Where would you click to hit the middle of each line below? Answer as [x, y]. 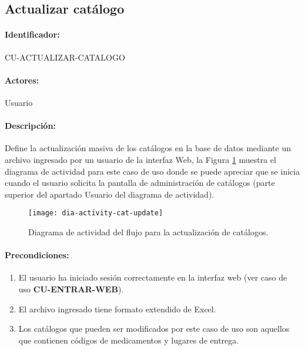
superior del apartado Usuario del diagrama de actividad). [110, 194]
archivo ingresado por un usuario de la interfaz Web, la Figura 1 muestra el [140, 159]
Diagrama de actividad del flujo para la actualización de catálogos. [148, 231]
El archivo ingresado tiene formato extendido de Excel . [117, 309]
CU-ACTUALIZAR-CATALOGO [65, 57]
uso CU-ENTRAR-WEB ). [71, 289]
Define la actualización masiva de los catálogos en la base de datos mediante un [148, 148]
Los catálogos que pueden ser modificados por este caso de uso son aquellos [154, 329]
